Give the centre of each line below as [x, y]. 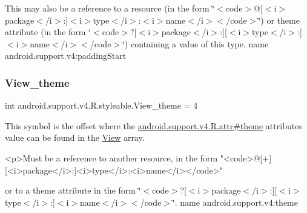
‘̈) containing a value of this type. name [196, 43]
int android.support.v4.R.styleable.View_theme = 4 [101, 105]
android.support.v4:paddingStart [66, 56]
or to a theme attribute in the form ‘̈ [73, 190]
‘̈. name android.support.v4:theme [235, 202]
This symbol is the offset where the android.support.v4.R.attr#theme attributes [153, 125]
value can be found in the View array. [75, 137]
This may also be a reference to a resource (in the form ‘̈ [110, 8]
